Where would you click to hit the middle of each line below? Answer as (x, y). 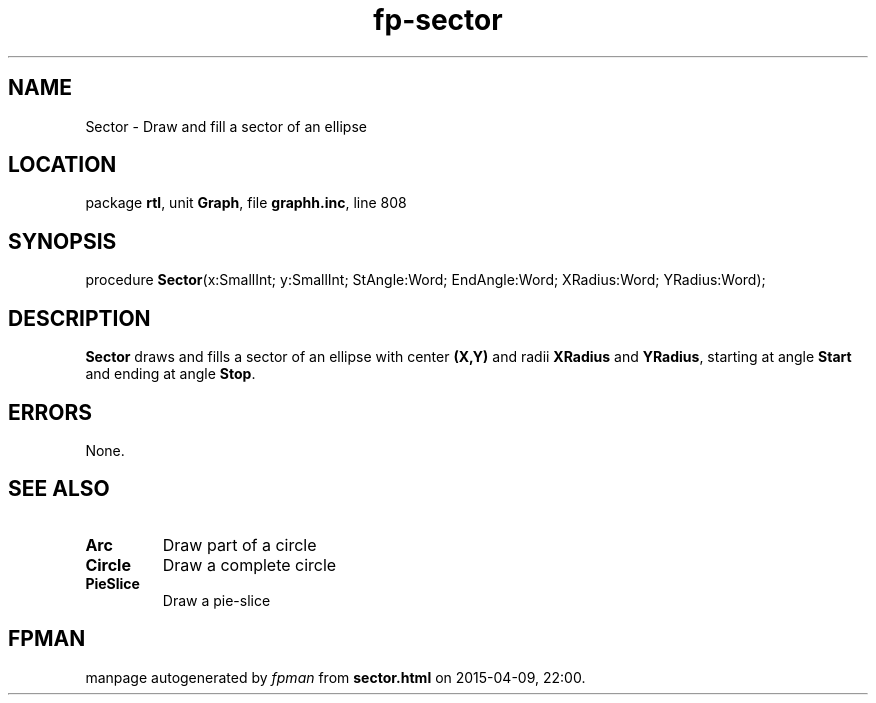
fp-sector (438, 20)
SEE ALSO (59, 489)
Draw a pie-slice (216, 600)
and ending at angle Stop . (170, 374)
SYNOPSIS (62, 241)
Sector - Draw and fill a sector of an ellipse (226, 126)
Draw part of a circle (239, 544)
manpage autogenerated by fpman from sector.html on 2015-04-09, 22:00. (335, 677)
